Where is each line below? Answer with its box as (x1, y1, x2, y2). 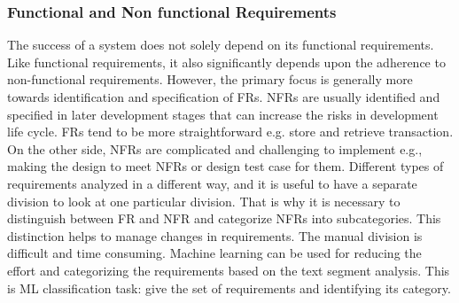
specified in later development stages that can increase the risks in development (7, 105, 439, 123)
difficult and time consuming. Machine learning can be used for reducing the (7, 244, 422, 262)
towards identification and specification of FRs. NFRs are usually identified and (7, 88, 440, 105)
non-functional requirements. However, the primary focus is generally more (7, 70, 413, 89)
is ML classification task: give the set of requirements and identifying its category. (7, 278, 451, 297)
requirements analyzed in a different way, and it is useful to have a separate (7, 174, 417, 192)
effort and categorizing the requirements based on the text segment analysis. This (7, 260, 450, 279)
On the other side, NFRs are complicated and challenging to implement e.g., (7, 139, 423, 158)
